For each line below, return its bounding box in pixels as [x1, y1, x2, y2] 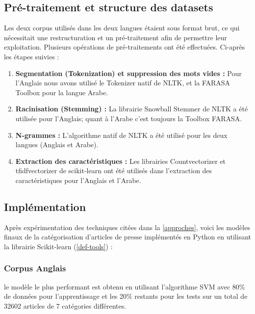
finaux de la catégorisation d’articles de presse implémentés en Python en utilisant [4, 232, 251, 242]
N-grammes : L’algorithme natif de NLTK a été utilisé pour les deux [15, 130, 228, 140]
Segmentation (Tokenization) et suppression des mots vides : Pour [15, 68, 242, 78]
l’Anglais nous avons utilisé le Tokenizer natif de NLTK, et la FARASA [15, 78, 230, 88]
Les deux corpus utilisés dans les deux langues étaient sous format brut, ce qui [4, 23, 240, 33]
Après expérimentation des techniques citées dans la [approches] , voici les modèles [4, 222, 250, 232]
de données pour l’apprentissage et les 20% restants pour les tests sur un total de [4, 291, 248, 301]
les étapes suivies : [4, 51, 59, 61]
